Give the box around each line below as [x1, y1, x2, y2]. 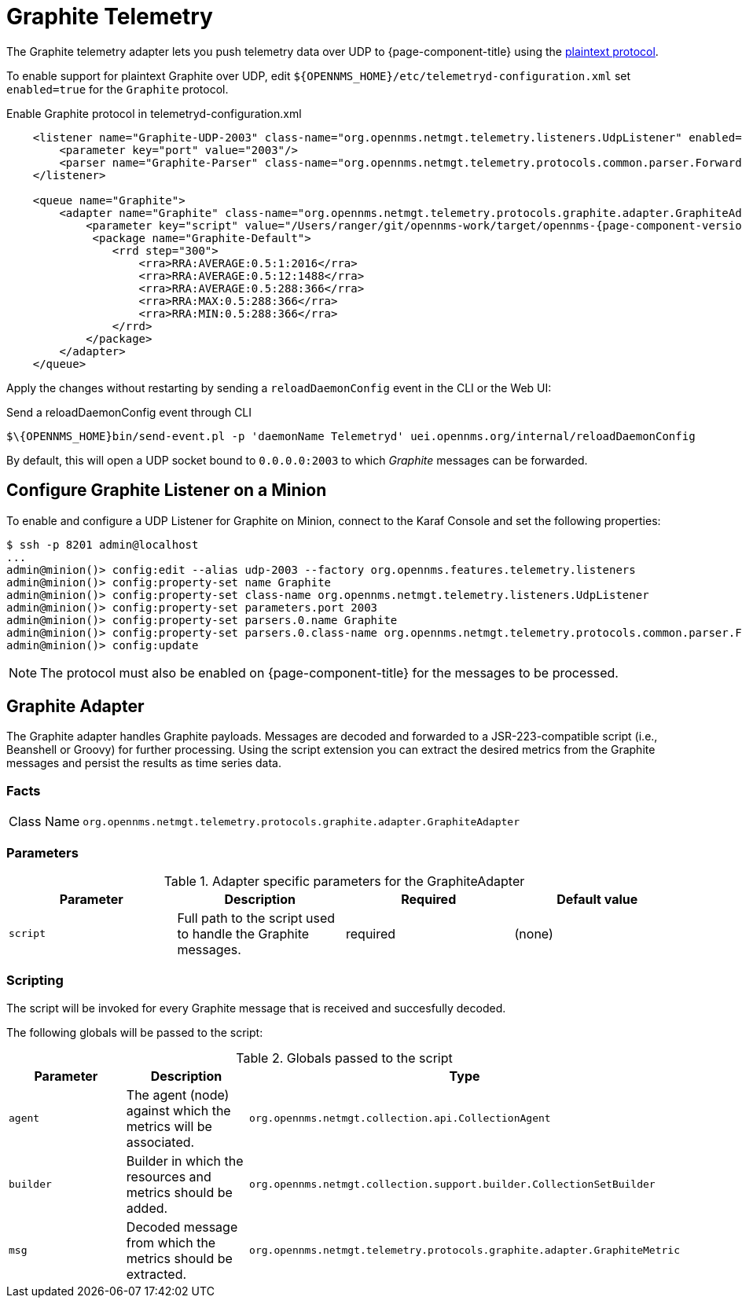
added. [126, 1199, 168, 1216]
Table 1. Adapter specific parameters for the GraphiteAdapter [163, 872, 525, 889]
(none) [514, 925, 553, 942]
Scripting [6, 972, 64, 989]
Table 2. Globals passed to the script [236, 1049, 453, 1066]
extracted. [126, 1265, 187, 1282]
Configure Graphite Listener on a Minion [6, 480, 327, 501]
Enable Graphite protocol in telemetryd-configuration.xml [6, 106, 302, 120]
